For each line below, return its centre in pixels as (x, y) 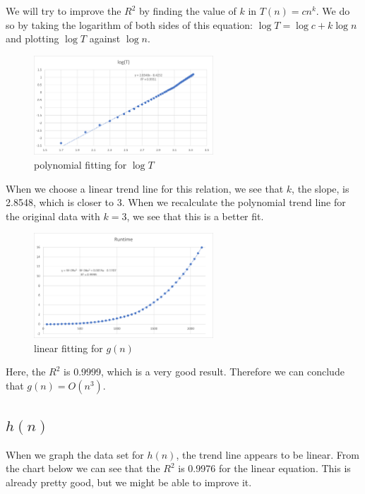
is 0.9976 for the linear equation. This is (264, 468)
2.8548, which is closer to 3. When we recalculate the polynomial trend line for (176, 202)
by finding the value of (188, 11)
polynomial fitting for (80, 164)
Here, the (26, 372)
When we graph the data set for (75, 454)
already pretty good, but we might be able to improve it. (129, 482)
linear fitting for (68, 348)
